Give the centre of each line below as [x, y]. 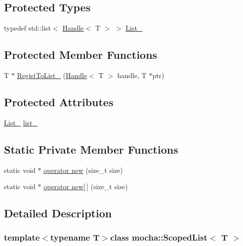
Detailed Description [58, 213]
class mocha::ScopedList [159, 237]
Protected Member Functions [81, 55]
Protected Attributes [59, 102]
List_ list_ [21, 122]
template [22, 237]
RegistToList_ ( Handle [52, 75]
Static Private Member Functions [91, 149]
